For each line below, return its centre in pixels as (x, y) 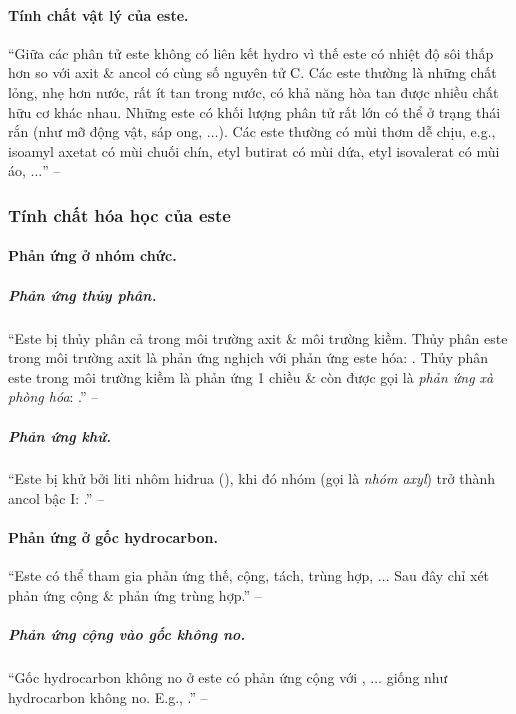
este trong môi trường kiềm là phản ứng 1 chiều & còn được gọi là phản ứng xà (251, 376)
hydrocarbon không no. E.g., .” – (108, 696)
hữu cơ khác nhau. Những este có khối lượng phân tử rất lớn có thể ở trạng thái (254, 111)
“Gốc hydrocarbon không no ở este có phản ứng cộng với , (187, 677)
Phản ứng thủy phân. (82, 294)
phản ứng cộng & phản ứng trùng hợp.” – (135, 595)
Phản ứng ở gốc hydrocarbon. (113, 537)
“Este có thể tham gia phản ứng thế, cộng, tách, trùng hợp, (191, 575)
